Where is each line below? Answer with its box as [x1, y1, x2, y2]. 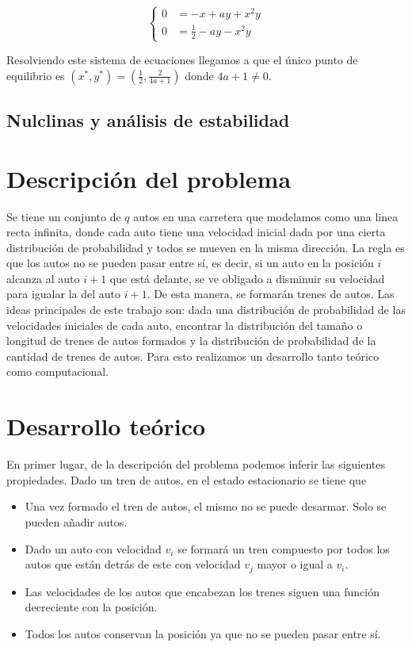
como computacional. [6, 363, 109, 380]
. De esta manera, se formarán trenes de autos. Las [147, 285, 395, 302]
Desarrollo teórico [6, 410, 206, 442]
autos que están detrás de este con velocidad [25, 556, 241, 572]
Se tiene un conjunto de [6, 208, 121, 224]
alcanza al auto [6, 270, 80, 286]
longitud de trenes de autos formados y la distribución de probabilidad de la [6, 332, 376, 349]
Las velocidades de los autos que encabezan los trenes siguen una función [25, 583, 380, 599]
